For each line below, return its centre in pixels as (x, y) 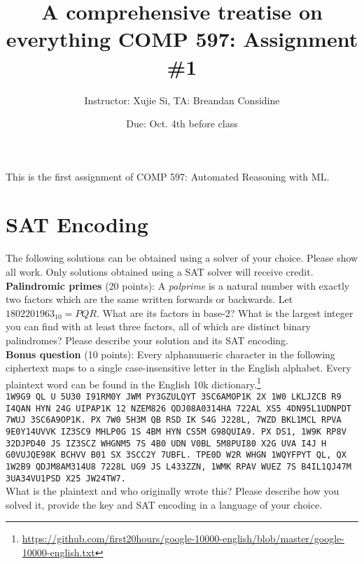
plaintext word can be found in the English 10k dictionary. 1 (133, 383)
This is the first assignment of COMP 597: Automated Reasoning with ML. (168, 176)
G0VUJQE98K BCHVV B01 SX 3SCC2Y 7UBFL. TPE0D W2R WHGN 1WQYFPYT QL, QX (176, 455)
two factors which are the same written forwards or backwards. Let (149, 299)
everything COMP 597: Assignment (182, 39)
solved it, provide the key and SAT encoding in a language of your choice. (164, 504)
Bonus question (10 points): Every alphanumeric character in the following (170, 354)
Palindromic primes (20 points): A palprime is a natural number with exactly (178, 285)
